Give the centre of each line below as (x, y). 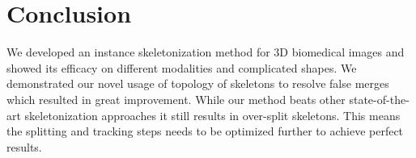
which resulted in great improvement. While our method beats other (176, 99)
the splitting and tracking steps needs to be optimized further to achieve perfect (205, 131)
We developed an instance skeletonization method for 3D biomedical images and (206, 52)
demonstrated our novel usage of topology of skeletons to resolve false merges (198, 83)
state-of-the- (379, 99)
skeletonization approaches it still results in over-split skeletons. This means (212, 115)
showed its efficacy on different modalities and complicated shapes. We (182, 67)
